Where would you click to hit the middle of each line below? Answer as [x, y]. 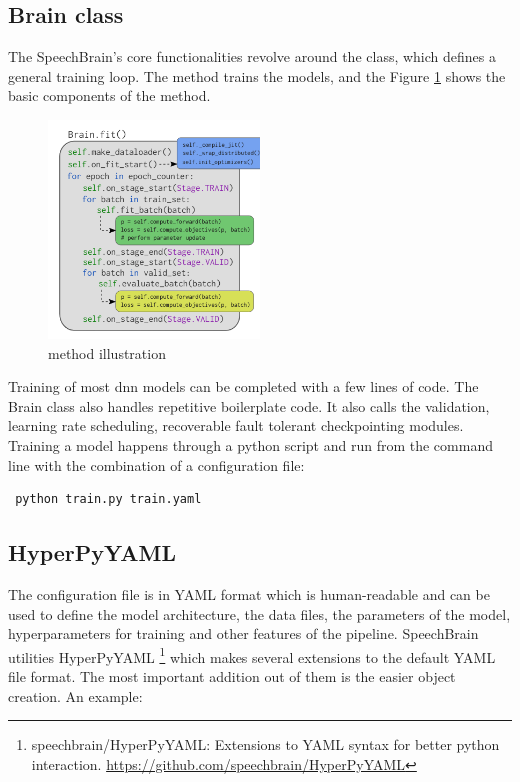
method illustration [107, 352]
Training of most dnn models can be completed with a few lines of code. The [243, 386]
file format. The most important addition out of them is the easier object [232, 675]
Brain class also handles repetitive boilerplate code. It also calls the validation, [249, 405]
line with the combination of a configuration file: [156, 464]
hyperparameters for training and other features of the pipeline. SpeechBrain [243, 633]
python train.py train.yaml [108, 499]
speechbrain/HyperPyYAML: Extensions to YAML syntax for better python [265, 744]
